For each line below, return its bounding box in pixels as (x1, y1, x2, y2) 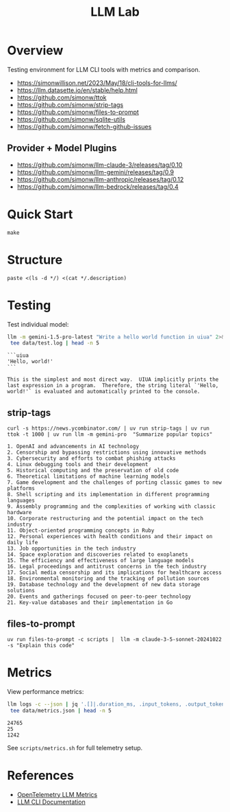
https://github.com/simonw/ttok (16, 93, 107, 102)
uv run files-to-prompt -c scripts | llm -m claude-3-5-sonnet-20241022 (7, 636, 222, 642)
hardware (7, 509, 32, 516)
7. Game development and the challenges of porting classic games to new (7, 479, 222, 486)
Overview (7, 43, 64, 58)
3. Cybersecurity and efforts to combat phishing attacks (7, 455, 176, 462)
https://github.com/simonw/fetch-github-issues (16, 122, 152, 130)
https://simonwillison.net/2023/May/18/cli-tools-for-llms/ (16, 78, 178, 86)
